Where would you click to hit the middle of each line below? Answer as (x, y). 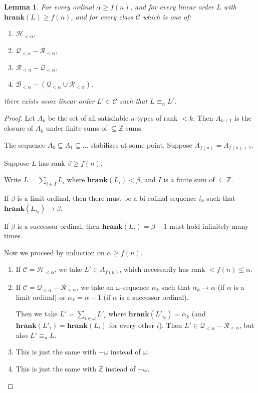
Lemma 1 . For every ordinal (49, 7)
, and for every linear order (172, 7)
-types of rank (156, 117)
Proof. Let (20, 117)
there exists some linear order (49, 101)
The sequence (25, 145)
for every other (132, 325)
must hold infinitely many (209, 226)
